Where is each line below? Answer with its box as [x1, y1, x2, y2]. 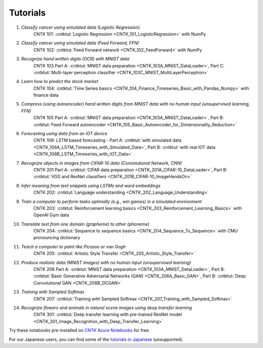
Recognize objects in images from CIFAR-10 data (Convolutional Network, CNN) [21, 160, 182, 166]
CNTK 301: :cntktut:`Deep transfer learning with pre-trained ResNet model [33, 311, 182, 317]
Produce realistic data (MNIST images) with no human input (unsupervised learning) [21, 259, 191, 266]
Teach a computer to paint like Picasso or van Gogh [21, 244, 126, 249]
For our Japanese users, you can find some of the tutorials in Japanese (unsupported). [9, 336, 184, 342]
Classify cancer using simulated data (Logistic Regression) [21, 24, 140, 30]
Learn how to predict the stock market [21, 79, 98, 84]
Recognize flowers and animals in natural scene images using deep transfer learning [21, 305, 192, 310]
